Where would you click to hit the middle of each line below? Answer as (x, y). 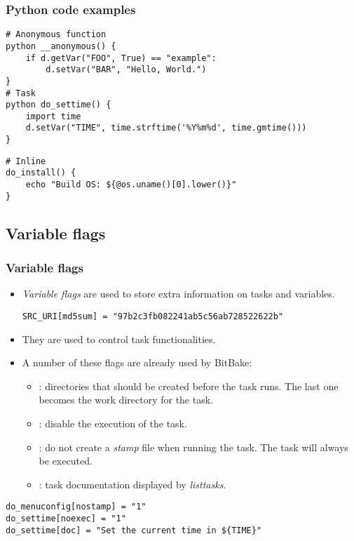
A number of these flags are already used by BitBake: (137, 362)
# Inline (26, 161)
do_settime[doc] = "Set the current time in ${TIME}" (134, 530)
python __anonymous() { (61, 46)
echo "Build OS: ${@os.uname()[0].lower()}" (131, 185)
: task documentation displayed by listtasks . (132, 484)
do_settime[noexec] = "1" (66, 519)
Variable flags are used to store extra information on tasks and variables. (178, 294)
